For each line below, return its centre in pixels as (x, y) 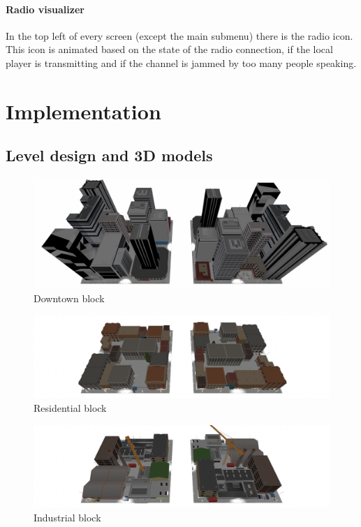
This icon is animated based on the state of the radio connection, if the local (169, 49)
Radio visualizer (45, 9)
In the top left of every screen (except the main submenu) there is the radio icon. (179, 35)
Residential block (70, 407)
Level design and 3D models (109, 155)
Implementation (83, 111)
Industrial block (67, 517)
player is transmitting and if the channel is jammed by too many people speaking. (181, 62)
